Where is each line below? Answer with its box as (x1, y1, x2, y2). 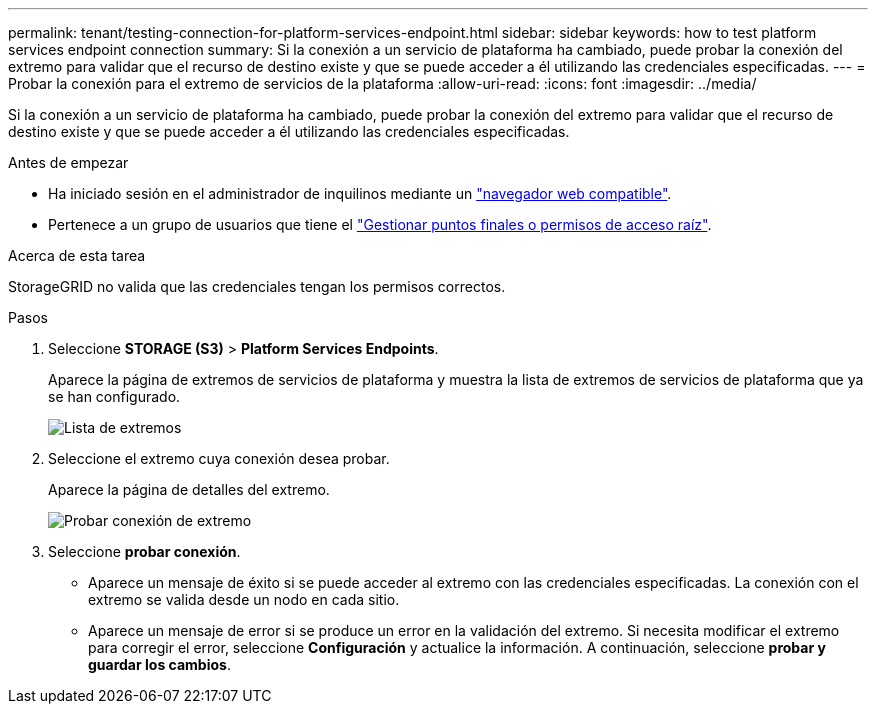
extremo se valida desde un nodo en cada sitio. (88, 591, 400, 608)
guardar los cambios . (88, 656, 231, 673)
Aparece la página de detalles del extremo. (48, 481, 330, 498)
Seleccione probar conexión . (48, 543, 241, 560)
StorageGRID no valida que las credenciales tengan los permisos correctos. (8, 278, 506, 295)
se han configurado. (48, 388, 181, 405)
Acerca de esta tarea (8, 247, 146, 264)
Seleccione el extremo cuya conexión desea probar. (48, 450, 390, 467)
